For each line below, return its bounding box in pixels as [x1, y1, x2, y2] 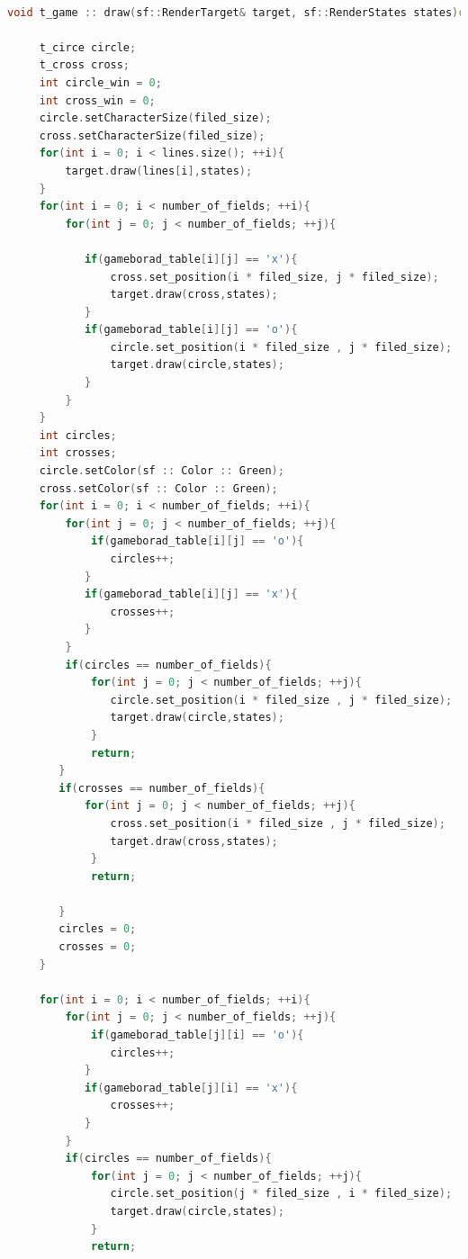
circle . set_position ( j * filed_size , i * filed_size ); [110, 1187, 453, 1201]
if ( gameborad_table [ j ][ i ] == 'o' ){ [91, 1029, 304, 1042]
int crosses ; [39, 446, 117, 460]
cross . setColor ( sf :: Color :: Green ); [39, 481, 278, 495]
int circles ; [39, 428, 117, 442]
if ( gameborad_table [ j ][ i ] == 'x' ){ [84, 1081, 298, 1094]
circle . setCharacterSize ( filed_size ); [39, 112, 272, 125]
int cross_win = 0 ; [39, 94, 156, 107]
